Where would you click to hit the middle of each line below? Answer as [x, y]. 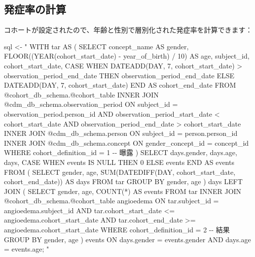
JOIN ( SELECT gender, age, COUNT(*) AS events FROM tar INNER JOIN [123, 191]
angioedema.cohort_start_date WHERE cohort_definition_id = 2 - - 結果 [117, 230]
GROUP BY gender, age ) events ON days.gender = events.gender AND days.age [127, 239]
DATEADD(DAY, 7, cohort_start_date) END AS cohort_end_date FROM [120, 85]
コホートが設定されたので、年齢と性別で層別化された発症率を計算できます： [128, 30]
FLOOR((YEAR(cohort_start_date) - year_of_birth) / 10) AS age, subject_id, [127, 56]
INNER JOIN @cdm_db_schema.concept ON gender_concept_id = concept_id [127, 143]
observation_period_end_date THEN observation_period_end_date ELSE [119, 75]
